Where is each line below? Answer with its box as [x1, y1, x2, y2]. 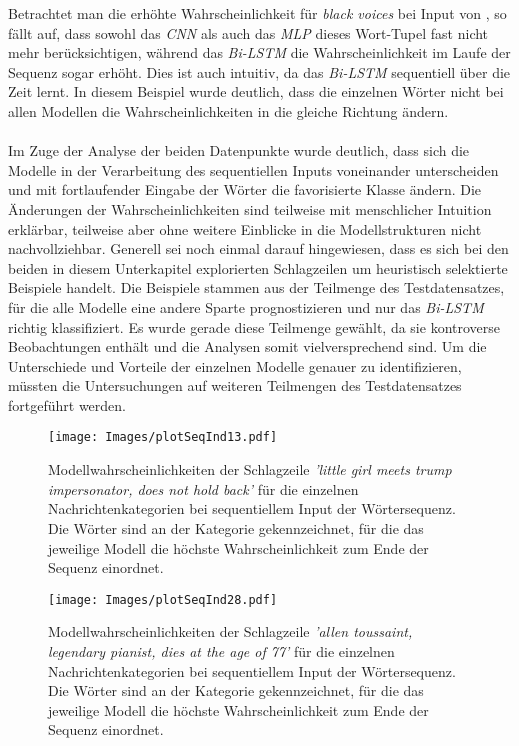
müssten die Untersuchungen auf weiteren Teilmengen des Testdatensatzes [8, 375, 462, 396]
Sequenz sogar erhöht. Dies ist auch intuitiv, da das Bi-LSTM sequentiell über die [8, 61, 511, 82]
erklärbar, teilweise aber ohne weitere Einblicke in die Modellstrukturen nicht [8, 218, 482, 239]
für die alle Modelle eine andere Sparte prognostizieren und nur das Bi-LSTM [8, 296, 484, 317]
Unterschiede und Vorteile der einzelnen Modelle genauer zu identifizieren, [8, 355, 462, 376]
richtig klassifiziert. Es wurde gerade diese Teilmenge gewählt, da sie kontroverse [8, 316, 500, 337]
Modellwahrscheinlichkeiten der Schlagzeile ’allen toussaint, [48, 621, 413, 642]
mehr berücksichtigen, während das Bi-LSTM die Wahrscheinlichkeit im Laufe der [8, 42, 511, 63]
